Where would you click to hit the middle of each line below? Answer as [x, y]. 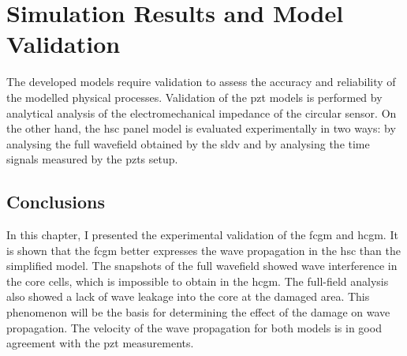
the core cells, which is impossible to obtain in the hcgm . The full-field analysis [198, 281]
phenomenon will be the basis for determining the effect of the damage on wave [198, 312]
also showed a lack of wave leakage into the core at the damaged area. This [188, 296]
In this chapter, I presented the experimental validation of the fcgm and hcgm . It [202, 235]
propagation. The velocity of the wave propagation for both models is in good [194, 327]
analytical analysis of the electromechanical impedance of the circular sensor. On [202, 112]
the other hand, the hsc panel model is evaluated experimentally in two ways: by [201, 128]
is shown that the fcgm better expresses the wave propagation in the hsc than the [203, 250]
